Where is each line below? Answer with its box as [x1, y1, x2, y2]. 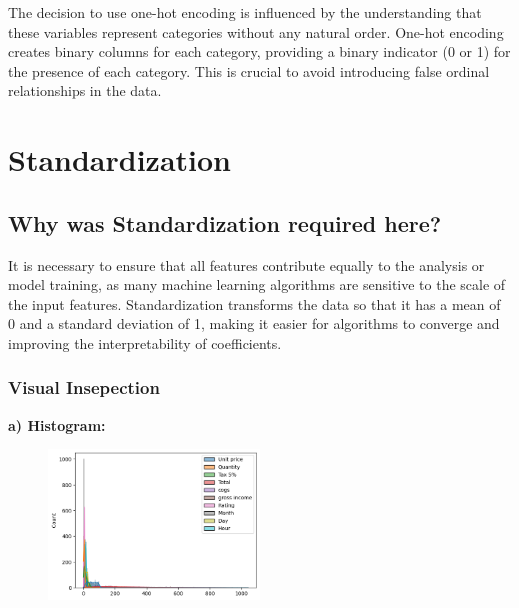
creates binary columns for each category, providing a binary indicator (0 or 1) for [8, 41, 511, 62]
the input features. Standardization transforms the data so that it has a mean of [8, 293, 501, 314]
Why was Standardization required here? [8, 207, 442, 238]
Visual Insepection [8, 375, 160, 400]
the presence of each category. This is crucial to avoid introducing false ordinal [8, 60, 490, 81]
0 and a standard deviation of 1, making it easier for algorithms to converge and [8, 313, 500, 334]
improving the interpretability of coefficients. [8, 332, 282, 353]
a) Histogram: [8, 414, 106, 435]
